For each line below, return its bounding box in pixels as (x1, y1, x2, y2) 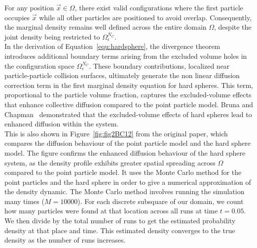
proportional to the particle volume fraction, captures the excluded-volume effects (4, 89, 252, 100)
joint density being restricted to (4, 31, 100, 41)
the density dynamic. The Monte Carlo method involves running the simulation (4, 186, 245, 197)
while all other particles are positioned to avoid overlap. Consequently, (39, 12, 252, 22)
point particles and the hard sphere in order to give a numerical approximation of (4, 176, 251, 187)
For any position (4, 2, 54, 12)
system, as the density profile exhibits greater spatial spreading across (4, 157, 216, 167)
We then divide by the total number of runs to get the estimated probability (4, 215, 236, 226)
